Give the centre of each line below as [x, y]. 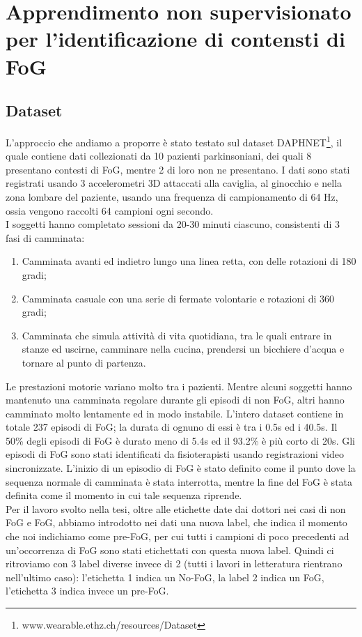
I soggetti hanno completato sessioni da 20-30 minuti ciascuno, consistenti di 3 [173, 224]
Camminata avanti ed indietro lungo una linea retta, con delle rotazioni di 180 [189, 261]
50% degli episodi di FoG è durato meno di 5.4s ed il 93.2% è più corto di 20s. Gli [180, 440]
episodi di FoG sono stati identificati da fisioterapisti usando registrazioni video [175, 454]
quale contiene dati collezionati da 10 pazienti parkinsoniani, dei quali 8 [159, 156]
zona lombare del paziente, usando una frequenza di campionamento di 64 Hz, [172, 196]
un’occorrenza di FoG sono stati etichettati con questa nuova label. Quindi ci [170, 550]
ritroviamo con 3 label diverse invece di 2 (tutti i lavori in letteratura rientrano [174, 563]
